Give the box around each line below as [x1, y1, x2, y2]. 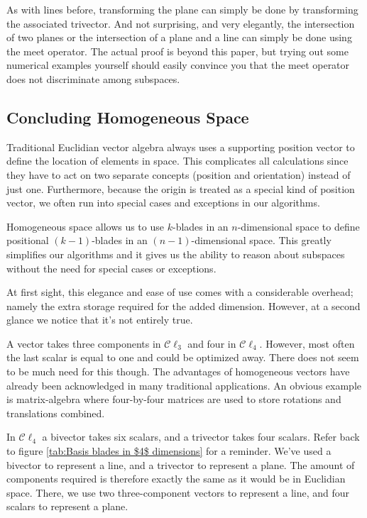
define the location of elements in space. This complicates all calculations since [6, 153, 349, 168]
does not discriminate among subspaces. [6, 71, 180, 86]
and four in [187, 336, 236, 351]
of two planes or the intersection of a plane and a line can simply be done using [6, 30, 352, 45]
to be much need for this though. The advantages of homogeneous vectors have [6, 364, 350, 379]
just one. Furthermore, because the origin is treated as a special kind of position [6, 181, 355, 196]
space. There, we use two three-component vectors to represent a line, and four [6, 485, 350, 500]
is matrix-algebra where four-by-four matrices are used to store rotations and [6, 392, 341, 407]
